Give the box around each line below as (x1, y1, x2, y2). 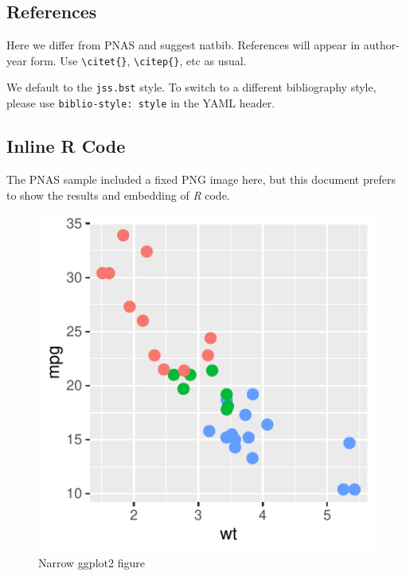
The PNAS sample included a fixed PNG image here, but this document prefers (6, 170, 396, 187)
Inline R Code (6, 134, 126, 158)
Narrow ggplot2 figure (38, 554, 145, 570)
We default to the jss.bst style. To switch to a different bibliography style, (6, 79, 377, 95)
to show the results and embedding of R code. (6, 186, 230, 203)
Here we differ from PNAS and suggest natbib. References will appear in (6, 37, 361, 53)
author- (363, 37, 400, 53)
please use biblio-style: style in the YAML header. (6, 95, 275, 111)
